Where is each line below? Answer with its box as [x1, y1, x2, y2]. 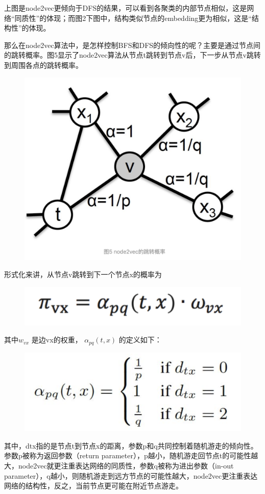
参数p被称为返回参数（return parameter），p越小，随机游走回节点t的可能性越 [4, 450, 258, 461]
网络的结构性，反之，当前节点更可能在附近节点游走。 [4, 480, 183, 491]
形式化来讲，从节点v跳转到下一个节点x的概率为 [4, 268, 162, 279]
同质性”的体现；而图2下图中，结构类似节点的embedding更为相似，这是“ [14, 12, 252, 23]
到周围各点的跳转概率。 [4, 59, 83, 70]
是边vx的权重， [31, 334, 82, 345]
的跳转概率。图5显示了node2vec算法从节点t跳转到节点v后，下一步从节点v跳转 [4, 50, 261, 60]
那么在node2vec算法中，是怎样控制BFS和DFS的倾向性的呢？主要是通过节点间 [4, 39, 261, 50]
